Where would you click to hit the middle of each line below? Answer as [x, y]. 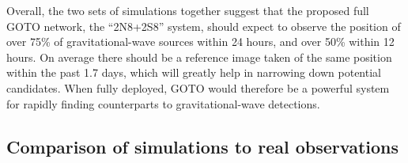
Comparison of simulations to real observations [203, 146]
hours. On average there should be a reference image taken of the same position [199, 57]
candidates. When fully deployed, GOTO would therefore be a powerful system [198, 87]
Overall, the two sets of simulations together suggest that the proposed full [188, 10]
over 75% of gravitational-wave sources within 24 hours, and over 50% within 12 [200, 42]
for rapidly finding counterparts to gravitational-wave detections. [163, 103]
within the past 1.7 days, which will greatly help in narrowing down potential [194, 72]
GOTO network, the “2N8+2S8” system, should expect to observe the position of [204, 26]
